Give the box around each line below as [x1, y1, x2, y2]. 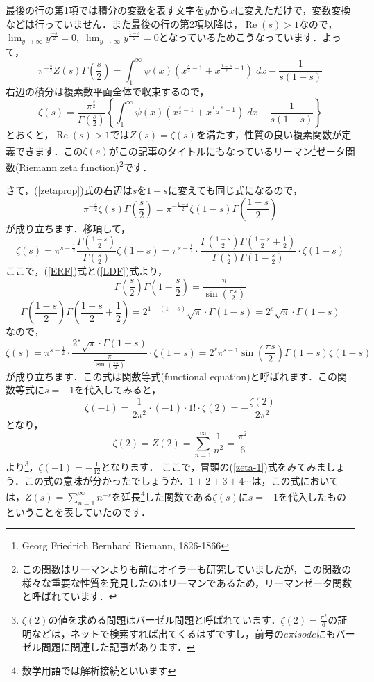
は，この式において [251, 473, 339, 487]
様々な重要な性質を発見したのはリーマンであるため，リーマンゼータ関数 [22, 575, 352, 590]
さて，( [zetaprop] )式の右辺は [6, 183, 133, 197]
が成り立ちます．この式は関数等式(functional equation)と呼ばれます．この [6, 368, 338, 383]
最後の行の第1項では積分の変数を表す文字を [6, 3, 205, 17]
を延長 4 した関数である [111, 487, 213, 503]
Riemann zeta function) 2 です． [19, 157, 153, 174]
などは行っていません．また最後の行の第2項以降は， [6, 16, 243, 31]
